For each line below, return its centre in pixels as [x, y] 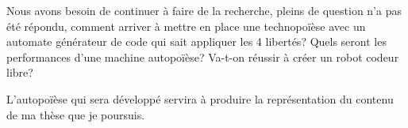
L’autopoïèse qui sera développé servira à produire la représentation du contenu [200, 98]
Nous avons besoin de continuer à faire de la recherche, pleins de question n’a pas [204, 10]
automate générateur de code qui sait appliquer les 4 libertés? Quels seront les [196, 41]
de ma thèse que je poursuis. [76, 114]
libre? [20, 72]
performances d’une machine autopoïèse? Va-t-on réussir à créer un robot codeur [203, 56]
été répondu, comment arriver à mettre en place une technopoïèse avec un [186, 26]
